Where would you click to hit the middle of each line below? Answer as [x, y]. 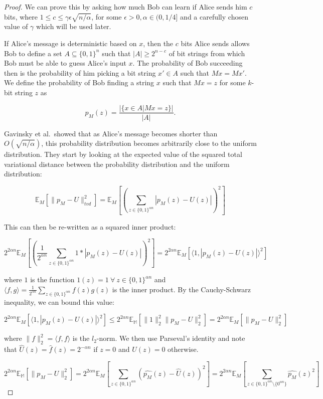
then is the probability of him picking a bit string [80, 72]
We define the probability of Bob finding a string [79, 82]
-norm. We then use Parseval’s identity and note [171, 338]
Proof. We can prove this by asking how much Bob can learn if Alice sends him [126, 7]
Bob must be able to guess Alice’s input [65, 63]
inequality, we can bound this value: [59, 302]
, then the [158, 43]
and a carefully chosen [214, 16]
